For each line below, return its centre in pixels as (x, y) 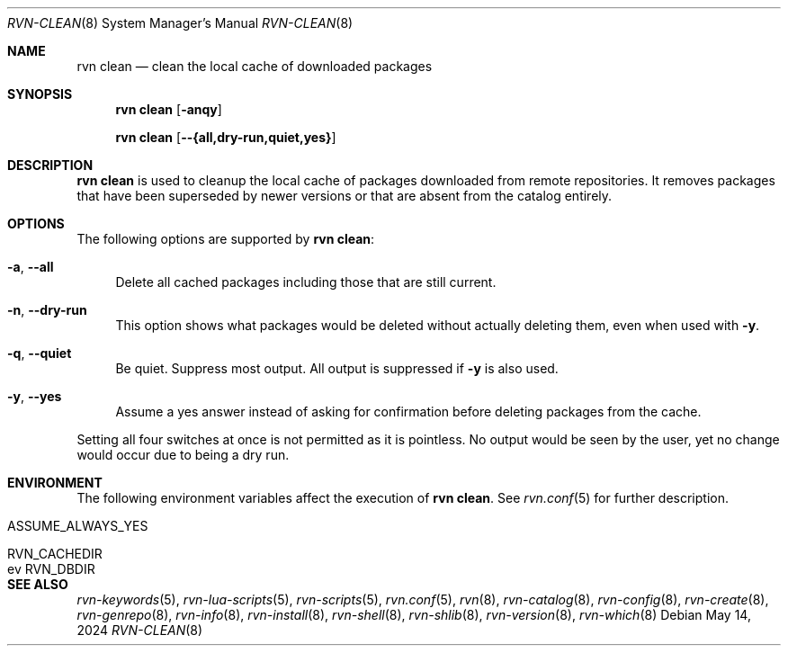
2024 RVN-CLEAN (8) (140, 630)
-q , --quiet (40, 353)
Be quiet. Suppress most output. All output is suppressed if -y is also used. (337, 368)
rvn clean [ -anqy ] (169, 109)
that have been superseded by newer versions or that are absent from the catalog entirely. (345, 196)
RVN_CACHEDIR (55, 554)
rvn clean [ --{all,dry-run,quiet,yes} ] (226, 137)
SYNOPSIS (40, 94)
